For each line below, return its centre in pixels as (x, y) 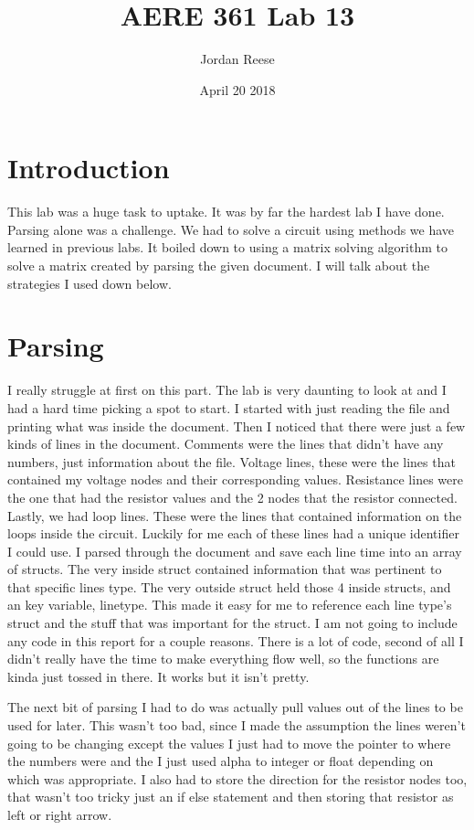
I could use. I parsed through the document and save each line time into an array (235, 551)
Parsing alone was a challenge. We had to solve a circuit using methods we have (231, 229)
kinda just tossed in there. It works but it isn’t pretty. (158, 676)
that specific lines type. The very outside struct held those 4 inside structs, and (229, 586)
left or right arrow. (60, 814)
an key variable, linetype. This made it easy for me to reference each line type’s (230, 605)
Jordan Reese (237, 59)
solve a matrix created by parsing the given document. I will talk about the (219, 266)
